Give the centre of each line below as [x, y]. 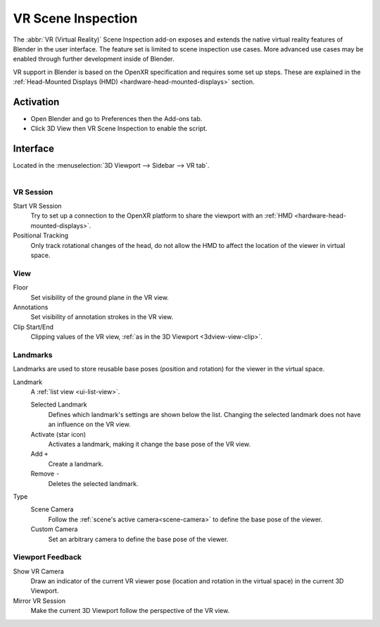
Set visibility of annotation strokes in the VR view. [102, 317]
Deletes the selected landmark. [93, 483]
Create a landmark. [76, 464]
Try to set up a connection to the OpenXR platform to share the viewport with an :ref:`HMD [162, 216]
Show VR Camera [39, 571]
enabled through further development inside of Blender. [94, 59]
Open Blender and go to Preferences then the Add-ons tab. [116, 119]
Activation [36, 102]
